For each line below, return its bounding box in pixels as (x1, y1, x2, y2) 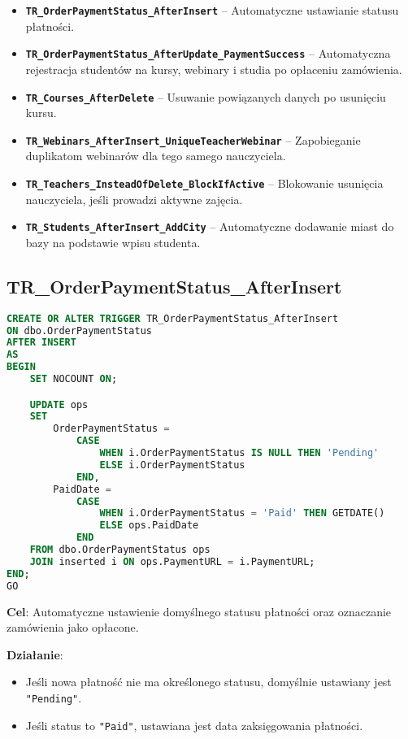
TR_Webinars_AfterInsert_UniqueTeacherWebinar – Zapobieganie (25, 131, 361, 148)
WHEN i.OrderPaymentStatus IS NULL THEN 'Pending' (99, 447, 380, 459)
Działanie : (7, 646, 63, 663)
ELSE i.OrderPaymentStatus (99, 459, 245, 471)
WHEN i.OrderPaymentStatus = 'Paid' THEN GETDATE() (99, 507, 385, 519)
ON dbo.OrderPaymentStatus (7, 324, 152, 337)
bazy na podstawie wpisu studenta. (25, 233, 201, 250)
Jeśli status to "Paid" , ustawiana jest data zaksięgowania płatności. (25, 716, 363, 733)
